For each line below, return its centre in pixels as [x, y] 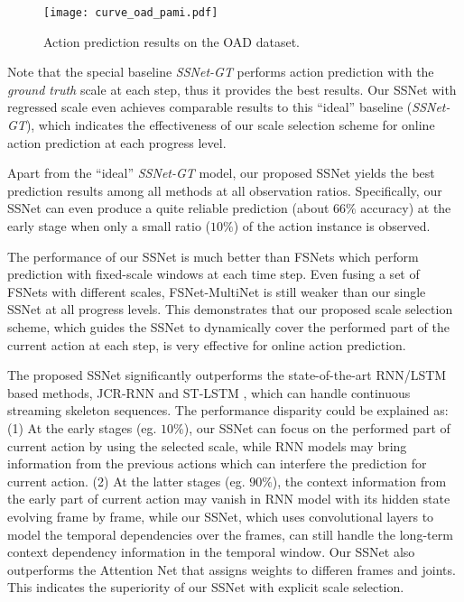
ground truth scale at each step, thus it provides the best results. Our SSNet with [232, 89]
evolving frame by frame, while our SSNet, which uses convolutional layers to [221, 516]
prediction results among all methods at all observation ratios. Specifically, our [225, 190]
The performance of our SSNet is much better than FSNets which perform [213, 256]
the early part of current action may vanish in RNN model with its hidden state [229, 499]
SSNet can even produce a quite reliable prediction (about [168, 208]
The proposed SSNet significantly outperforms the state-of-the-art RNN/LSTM [227, 375]
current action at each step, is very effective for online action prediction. [207, 344]
